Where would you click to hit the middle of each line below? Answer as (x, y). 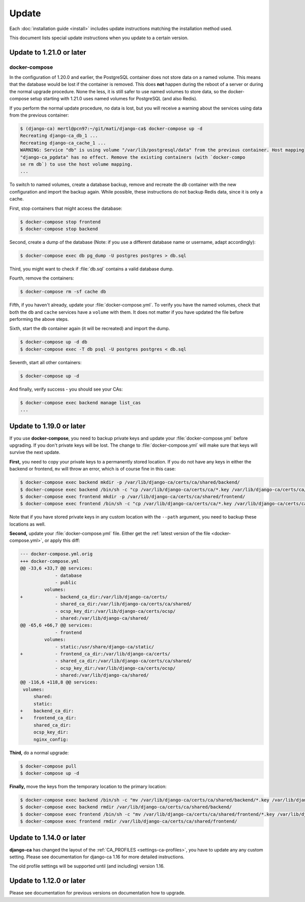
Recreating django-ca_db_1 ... (59, 136)
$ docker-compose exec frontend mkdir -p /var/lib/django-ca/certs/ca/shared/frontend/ (133, 496)
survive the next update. (35, 452)
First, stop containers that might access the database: (66, 208)
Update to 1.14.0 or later (48, 838)
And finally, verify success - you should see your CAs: (66, 389)
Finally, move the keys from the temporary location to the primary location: (88, 786)
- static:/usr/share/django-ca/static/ (105, 647)
